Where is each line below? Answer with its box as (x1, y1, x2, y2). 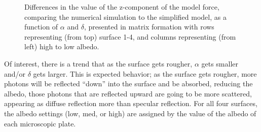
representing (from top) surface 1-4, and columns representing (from (24, 31, 236, 42)
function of (24, 21, 58, 32)
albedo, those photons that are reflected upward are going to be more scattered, (4, 88, 252, 98)
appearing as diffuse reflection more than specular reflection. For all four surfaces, (4, 98, 257, 109)
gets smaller (201, 58, 239, 69)
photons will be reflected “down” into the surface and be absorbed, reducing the (4, 78, 253, 89)
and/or (4, 68, 26, 79)
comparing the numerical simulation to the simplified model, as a (24, 11, 227, 22)
